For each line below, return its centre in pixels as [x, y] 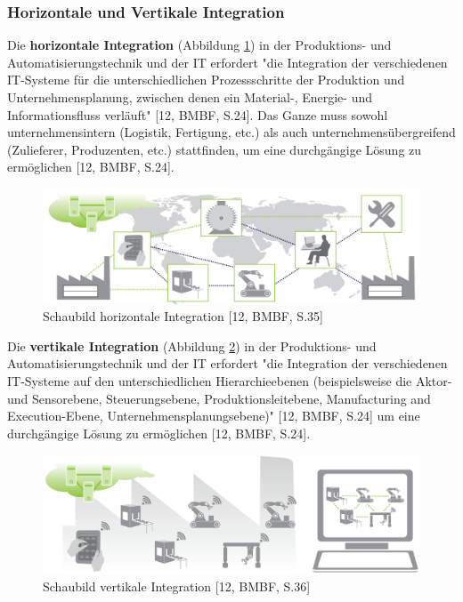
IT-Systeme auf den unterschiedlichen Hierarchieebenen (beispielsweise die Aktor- [230, 380]
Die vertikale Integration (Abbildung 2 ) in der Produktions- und [192, 345]
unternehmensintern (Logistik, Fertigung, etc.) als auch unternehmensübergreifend [231, 132]
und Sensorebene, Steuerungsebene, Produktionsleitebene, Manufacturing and [219, 398]
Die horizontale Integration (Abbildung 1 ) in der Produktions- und [199, 45]
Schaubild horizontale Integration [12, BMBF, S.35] [183, 316]
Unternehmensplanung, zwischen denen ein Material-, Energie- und [190, 97]
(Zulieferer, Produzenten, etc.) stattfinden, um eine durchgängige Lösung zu [215, 149]
